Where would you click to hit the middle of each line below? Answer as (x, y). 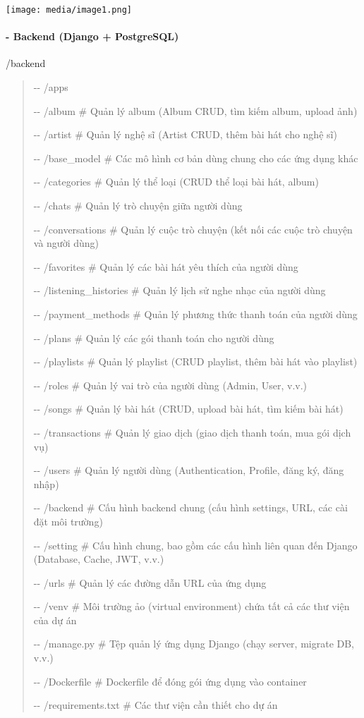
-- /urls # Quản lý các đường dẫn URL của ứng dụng (150, 582)
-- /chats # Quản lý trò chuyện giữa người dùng (138, 206)
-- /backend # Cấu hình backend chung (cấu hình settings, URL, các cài (190, 507)
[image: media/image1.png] (69, 10)
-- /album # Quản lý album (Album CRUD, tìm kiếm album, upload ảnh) (195, 110)
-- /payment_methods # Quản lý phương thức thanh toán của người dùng (195, 314)
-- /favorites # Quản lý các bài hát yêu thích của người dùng (166, 266)
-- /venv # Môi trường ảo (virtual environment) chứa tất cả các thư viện (192, 606)
